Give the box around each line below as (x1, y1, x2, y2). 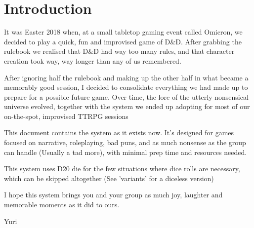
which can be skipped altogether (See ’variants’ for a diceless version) (4, 173, 214, 183)
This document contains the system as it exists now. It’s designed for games (4, 127, 234, 138)
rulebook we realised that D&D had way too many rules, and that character (4, 46, 235, 56)
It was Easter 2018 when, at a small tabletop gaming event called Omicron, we (4, 27, 243, 37)
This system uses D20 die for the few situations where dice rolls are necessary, (4, 163, 240, 174)
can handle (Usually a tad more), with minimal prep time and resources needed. (4, 147, 247, 157)
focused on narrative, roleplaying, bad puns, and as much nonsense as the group (4, 137, 246, 148)
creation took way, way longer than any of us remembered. (4, 55, 181, 66)
